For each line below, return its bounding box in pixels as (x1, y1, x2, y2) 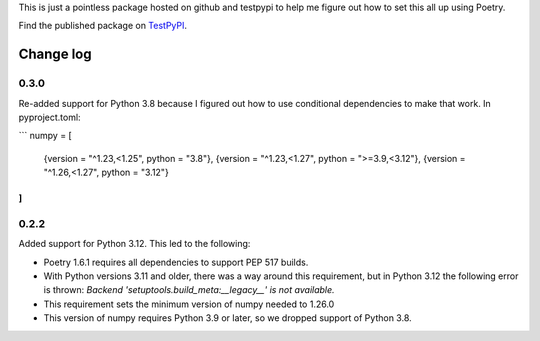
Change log (18, 46, 92, 63)
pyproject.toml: (18, 111, 81, 123)
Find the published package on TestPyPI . (18, 20, 188, 32)
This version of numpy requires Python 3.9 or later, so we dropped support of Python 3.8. (43, 312, 412, 324)
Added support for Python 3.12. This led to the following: (18, 238, 251, 250)
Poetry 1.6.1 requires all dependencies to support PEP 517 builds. (43, 256, 309, 268)
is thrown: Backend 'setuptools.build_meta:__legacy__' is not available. (43, 284, 335, 296)
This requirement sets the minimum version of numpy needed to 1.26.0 (43, 298, 335, 310)
